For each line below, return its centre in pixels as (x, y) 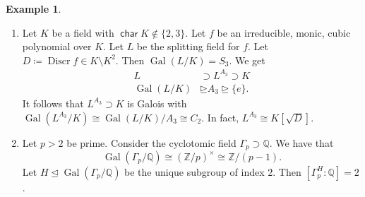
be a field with (83, 32)
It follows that (53, 103)
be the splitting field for (188, 46)
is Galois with (157, 103)
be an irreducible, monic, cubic (284, 32)
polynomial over (57, 46)
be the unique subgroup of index (195, 171)
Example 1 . (34, 8)
